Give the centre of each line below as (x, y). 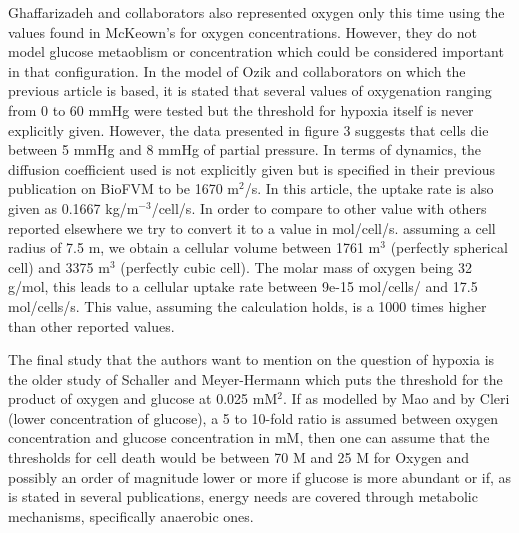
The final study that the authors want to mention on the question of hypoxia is (251, 359)
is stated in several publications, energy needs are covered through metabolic (243, 496)
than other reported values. (91, 325)
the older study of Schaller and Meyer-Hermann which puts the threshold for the (255, 378)
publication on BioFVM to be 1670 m (124, 188)
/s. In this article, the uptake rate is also (369, 188)
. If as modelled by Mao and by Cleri (396, 398)
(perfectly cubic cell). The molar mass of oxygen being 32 (296, 266)
